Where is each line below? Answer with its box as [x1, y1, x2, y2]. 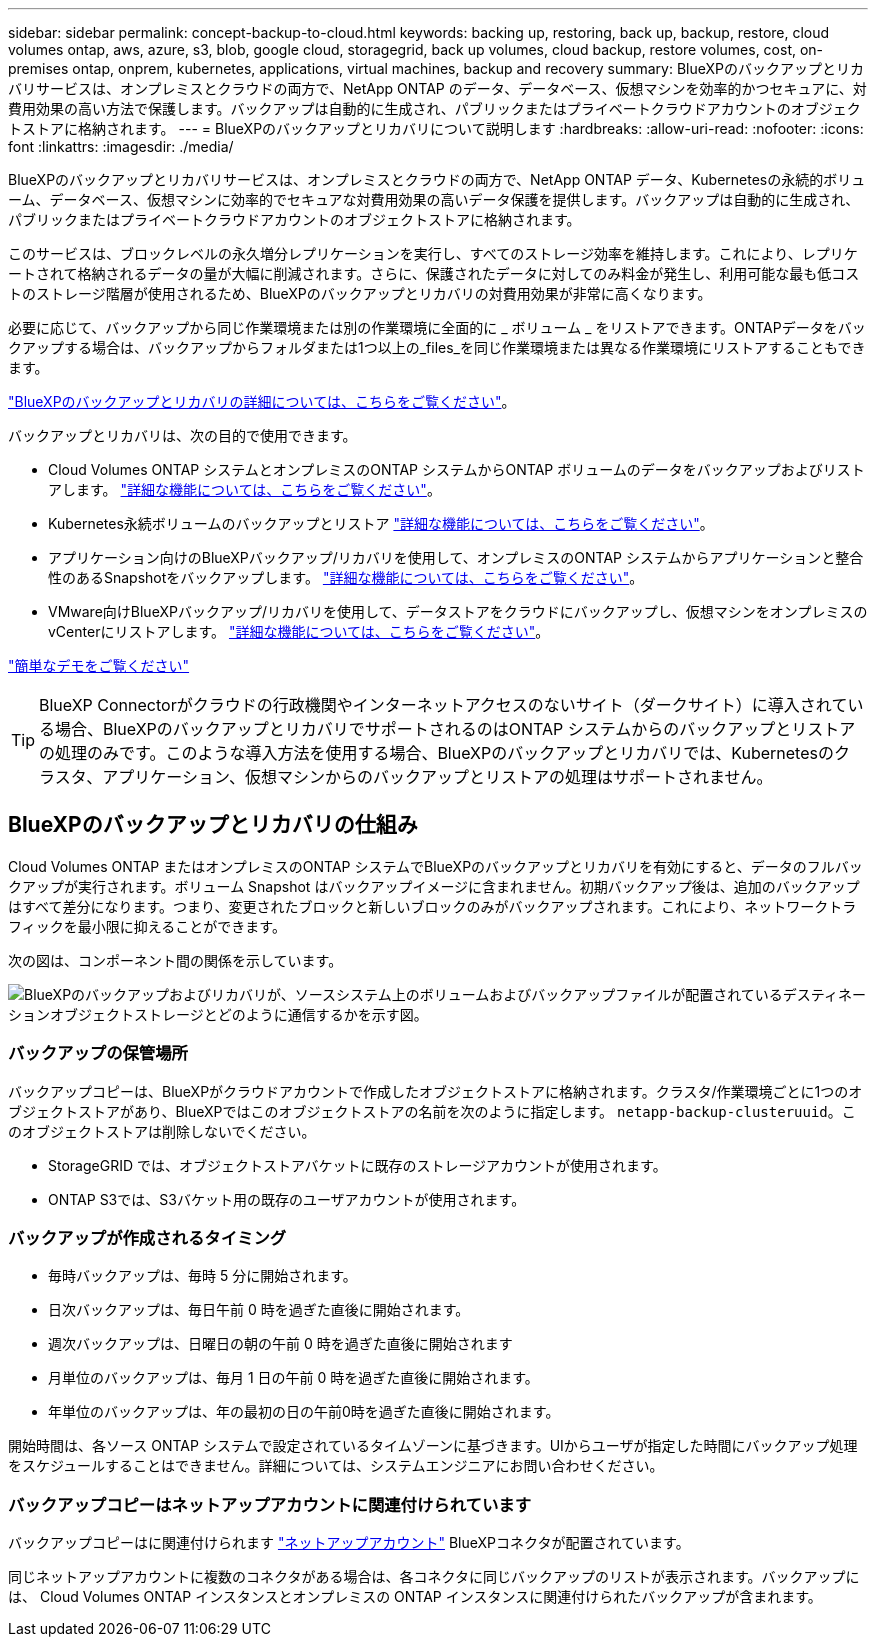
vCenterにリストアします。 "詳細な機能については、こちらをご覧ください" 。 [48, 623, 550, 640]
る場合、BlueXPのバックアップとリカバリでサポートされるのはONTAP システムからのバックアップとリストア [39, 719, 856, 739]
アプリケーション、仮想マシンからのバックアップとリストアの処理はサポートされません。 [102, 767, 773, 787]
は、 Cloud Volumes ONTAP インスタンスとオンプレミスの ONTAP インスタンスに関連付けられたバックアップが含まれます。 [8, 1588, 822, 1606]
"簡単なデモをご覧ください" [8, 657, 190, 674]
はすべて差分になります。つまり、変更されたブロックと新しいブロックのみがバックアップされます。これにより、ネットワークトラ [8, 897, 857, 915]
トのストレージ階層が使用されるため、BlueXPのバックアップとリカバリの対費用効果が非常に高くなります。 [8, 285, 712, 302]
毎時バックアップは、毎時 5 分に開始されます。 [48, 1267, 357, 1285]
